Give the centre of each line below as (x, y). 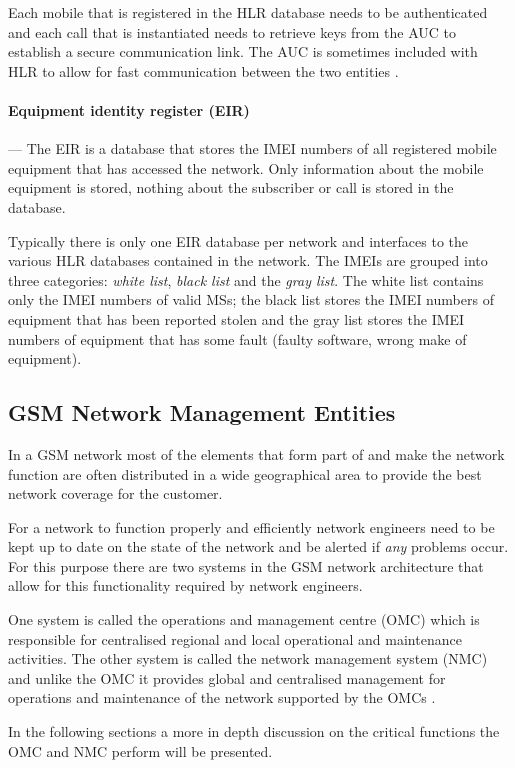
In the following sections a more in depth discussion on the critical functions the (254, 731)
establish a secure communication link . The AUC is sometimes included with (243, 51)
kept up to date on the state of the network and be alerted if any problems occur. (258, 546)
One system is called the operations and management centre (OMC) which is (244, 619)
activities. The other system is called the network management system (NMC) (248, 658)
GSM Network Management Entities (202, 412)
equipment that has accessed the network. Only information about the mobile (246, 167)
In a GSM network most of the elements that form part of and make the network (256, 453)
